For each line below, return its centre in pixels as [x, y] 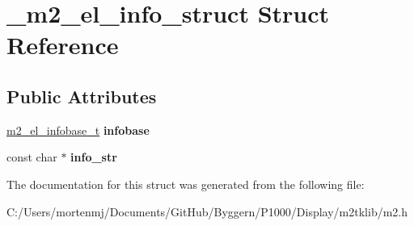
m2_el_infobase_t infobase [78, 130]
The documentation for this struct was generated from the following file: [186, 184]
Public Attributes [82, 96]
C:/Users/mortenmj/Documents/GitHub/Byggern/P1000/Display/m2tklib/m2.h [207, 211]
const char [32, 157]
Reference [63, 45]
